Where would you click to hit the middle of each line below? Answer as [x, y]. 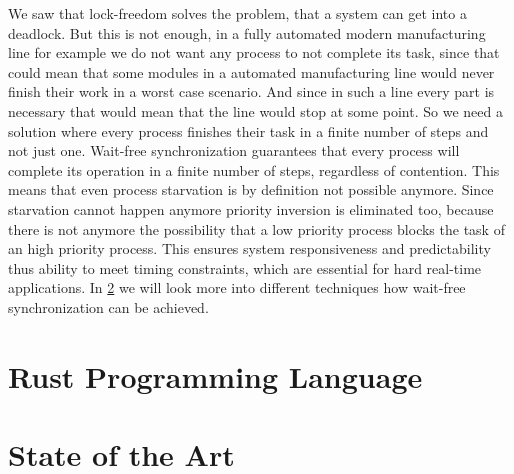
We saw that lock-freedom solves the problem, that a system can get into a [237, 13]
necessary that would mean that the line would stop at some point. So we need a [255, 110]
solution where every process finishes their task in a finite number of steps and [248, 130]
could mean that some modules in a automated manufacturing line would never [251, 71]
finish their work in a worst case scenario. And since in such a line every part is [251, 91]
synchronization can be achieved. [108, 306]
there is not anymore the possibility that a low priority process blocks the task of [256, 228]
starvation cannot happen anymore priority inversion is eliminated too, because [251, 208]
